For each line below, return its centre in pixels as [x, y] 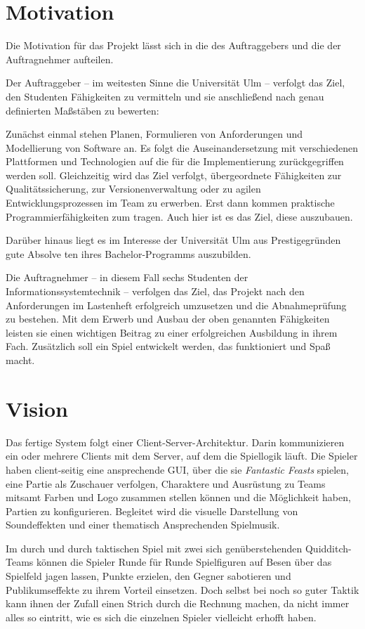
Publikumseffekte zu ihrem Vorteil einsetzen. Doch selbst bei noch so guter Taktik [182, 589]
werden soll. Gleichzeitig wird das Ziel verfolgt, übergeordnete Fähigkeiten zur [174, 175]
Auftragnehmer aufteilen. [60, 59]
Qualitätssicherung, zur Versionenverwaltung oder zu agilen [133, 189]
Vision [37, 408]
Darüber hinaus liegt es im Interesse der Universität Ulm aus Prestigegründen [173, 240]
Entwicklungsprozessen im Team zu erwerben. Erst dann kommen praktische [170, 203]
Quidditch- [328, 548]
